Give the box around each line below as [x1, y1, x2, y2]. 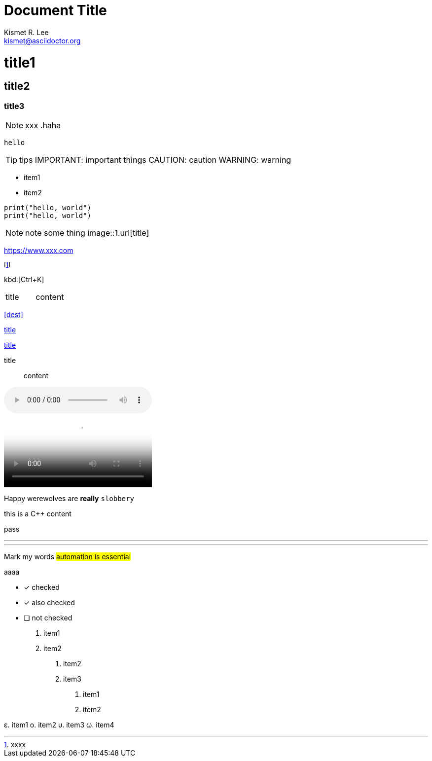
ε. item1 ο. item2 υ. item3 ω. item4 [4, 721, 114, 729]
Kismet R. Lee [4, 28, 49, 36]
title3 [4, 101, 25, 111]
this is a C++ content [4, 509, 72, 518]
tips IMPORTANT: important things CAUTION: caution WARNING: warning [19, 155, 291, 165]
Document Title [4, 2, 107, 19]
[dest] [4, 310, 23, 319]
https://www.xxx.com [4, 246, 73, 255]
